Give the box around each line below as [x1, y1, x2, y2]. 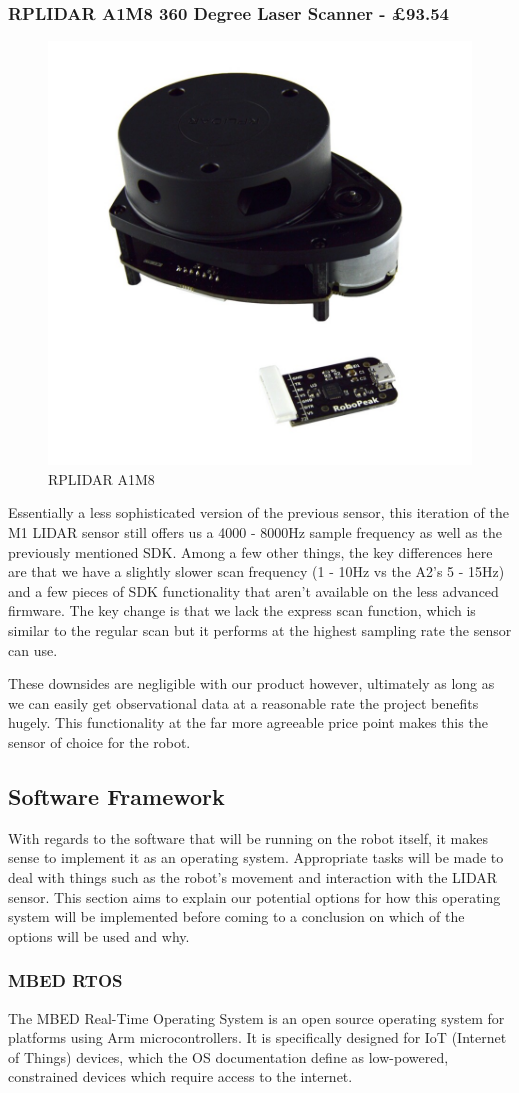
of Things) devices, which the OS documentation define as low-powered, [8, 1046, 449, 1067]
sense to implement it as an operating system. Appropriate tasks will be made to [8, 847, 504, 868]
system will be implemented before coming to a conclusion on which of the [8, 906, 465, 927]
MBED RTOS [8, 968, 123, 993]
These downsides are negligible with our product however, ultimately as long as [8, 673, 495, 694]
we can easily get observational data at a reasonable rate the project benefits [8, 692, 479, 713]
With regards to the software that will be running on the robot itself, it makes [8, 827, 489, 848]
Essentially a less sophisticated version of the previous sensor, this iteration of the [8, 502, 509, 523]
